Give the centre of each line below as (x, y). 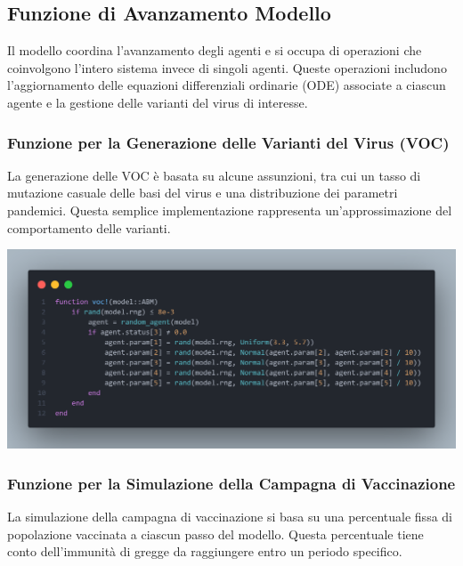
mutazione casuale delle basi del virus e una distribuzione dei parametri (203, 193)
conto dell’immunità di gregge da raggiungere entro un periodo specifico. (205, 551)
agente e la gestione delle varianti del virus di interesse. (158, 102)
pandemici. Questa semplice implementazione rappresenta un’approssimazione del (230, 210)
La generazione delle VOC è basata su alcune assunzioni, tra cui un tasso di (214, 175)
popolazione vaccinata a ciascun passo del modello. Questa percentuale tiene (215, 534)
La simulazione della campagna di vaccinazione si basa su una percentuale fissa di (230, 516)
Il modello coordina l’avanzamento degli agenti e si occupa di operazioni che (215, 50)
